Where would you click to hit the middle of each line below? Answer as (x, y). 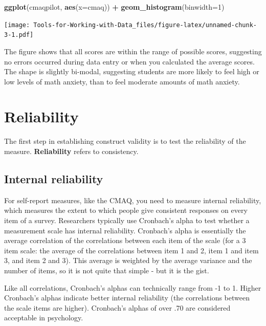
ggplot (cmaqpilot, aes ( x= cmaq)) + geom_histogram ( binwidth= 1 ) (114, 7)
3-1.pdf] (19, 35)
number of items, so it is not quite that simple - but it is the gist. (107, 270)
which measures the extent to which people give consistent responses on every (126, 210)
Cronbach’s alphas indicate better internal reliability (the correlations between (127, 298)
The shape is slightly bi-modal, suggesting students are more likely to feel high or (132, 71)
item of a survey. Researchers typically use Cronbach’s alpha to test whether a (127, 220)
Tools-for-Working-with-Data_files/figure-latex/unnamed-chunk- (145, 25)
